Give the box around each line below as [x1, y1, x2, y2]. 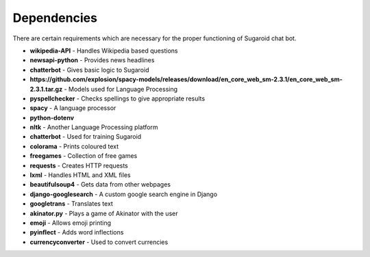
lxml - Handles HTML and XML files [29, 171, 131, 179]
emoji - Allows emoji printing [29, 219, 111, 227]
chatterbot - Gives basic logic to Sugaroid [29, 66, 149, 74]
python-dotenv [29, 113, 75, 122]
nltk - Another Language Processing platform [29, 123, 158, 131]
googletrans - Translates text [29, 200, 113, 208]
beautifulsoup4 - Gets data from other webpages [29, 180, 171, 189]
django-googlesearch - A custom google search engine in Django [29, 190, 218, 198]
